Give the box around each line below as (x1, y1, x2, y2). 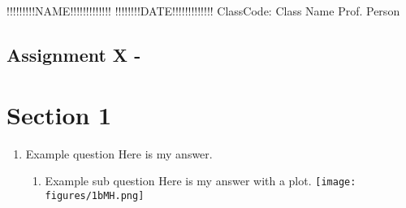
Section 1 (6, 97, 112, 131)
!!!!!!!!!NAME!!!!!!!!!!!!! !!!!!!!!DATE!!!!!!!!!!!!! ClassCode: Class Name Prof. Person (6, 2, 400, 19)
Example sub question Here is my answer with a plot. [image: (45, 172, 356, 189)
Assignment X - (6, 41, 141, 67)
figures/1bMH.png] (45, 189, 145, 201)
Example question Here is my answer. (25, 145, 213, 162)
